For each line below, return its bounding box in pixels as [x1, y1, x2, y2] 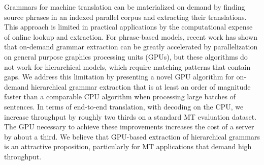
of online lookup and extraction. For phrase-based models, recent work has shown [4, 31, 257, 42]
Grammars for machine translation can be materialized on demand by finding [4, 2, 245, 12]
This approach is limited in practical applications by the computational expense [4, 21, 253, 32]
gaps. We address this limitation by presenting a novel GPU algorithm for [4, 71, 234, 82]
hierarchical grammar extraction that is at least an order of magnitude [30, 81, 251, 92]
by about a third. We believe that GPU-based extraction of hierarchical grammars [4, 131, 260, 142]
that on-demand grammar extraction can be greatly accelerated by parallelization [4, 41, 258, 52]
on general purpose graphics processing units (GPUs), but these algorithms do [4, 51, 248, 62]
